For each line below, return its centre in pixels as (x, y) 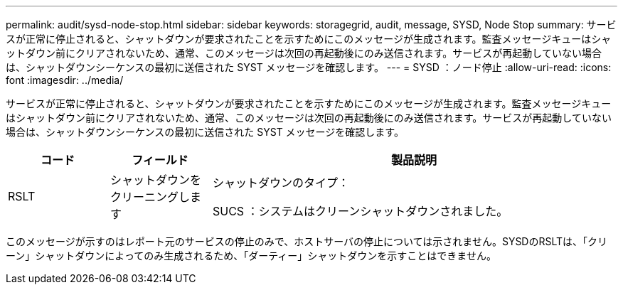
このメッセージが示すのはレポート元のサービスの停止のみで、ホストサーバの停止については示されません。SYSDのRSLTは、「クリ (307, 241)
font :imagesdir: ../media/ (65, 80)
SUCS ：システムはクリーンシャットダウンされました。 (360, 211)
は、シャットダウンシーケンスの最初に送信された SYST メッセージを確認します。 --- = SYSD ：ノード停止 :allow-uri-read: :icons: (309, 67)
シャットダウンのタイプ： (281, 183)
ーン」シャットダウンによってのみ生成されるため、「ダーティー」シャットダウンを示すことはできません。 (251, 256)
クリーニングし (150, 197)
